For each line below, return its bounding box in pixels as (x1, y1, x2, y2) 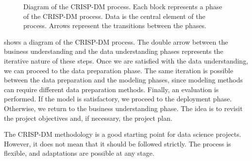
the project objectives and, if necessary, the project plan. (4, 113, 172, 123)
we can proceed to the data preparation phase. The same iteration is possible (4, 65, 234, 75)
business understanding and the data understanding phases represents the (4, 46, 223, 56)
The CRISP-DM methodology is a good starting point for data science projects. (4, 129, 241, 139)
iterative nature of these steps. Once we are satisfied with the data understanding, (4, 55, 249, 65)
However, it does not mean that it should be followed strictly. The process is (4, 138, 231, 148)
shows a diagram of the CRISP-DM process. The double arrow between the (4, 36, 228, 47)
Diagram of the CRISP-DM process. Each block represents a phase (23, 1, 222, 11)
